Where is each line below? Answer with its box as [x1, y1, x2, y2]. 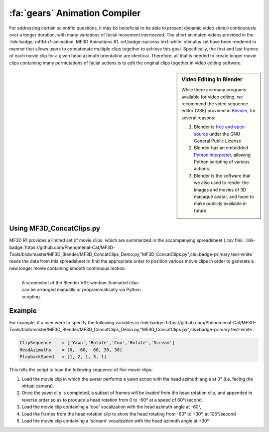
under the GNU [209, 131, 241, 137]
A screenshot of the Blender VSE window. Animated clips [21, 280, 139, 286]
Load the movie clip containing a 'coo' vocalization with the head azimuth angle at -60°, [21, 404, 202, 410]
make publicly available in [194, 201, 247, 207]
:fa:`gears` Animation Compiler [9, 7, 141, 18]
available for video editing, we [181, 94, 244, 100]
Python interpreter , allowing [194, 152, 251, 158]
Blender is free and [194, 124, 233, 130]
